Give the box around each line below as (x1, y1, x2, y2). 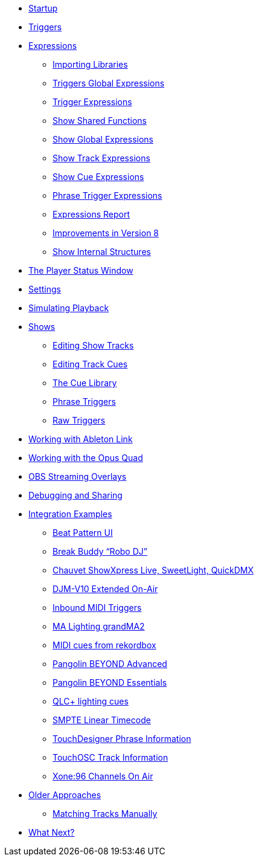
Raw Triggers (53, 415, 106, 425)
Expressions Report (53, 209, 130, 219)
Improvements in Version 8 (53, 228, 159, 238)
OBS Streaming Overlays (28, 471, 127, 482)
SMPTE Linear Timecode (53, 715, 151, 725)
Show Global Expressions (53, 134, 153, 144)
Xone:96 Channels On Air (53, 771, 153, 781)
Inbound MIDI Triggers (53, 602, 142, 613)
